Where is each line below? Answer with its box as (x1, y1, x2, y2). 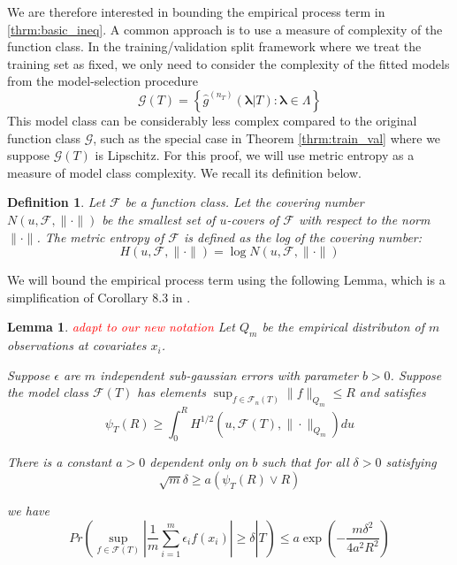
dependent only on (149, 453, 248, 471)
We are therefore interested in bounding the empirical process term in (7, 3, 385, 20)
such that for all (262, 453, 349, 471)
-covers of (226, 210, 279, 228)
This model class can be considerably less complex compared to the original (7, 111, 417, 129)
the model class (7, 383, 88, 401)
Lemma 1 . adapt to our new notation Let (7, 317, 235, 336)
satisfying (385, 453, 437, 471)
